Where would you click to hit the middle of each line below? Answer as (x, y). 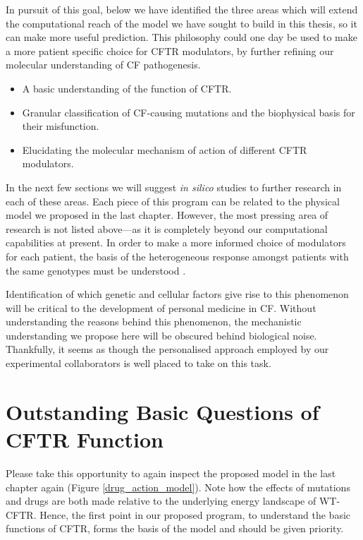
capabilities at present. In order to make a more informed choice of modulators (176, 242)
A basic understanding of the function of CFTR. (127, 88)
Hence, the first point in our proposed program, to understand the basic (195, 514)
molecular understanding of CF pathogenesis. (103, 65)
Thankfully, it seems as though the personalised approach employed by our (167, 349)
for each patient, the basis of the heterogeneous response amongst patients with (177, 256)
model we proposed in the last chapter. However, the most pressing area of (167, 215)
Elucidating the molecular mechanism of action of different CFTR (165, 149)
